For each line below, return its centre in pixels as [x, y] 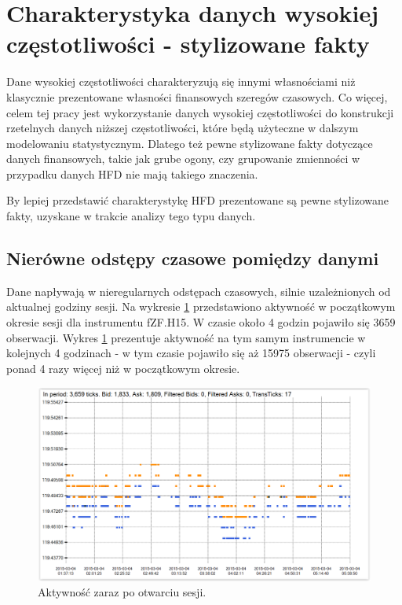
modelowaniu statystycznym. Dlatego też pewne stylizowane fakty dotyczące [190, 143]
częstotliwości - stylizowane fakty [188, 44]
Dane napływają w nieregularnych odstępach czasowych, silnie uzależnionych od [199, 291]
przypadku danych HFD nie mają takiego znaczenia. [132, 173]
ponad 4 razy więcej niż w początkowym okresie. [123, 368]
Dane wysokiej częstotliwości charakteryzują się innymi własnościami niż [181, 81]
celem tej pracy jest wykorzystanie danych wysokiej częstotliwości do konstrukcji [200, 112]
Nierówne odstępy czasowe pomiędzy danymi [193, 258]
